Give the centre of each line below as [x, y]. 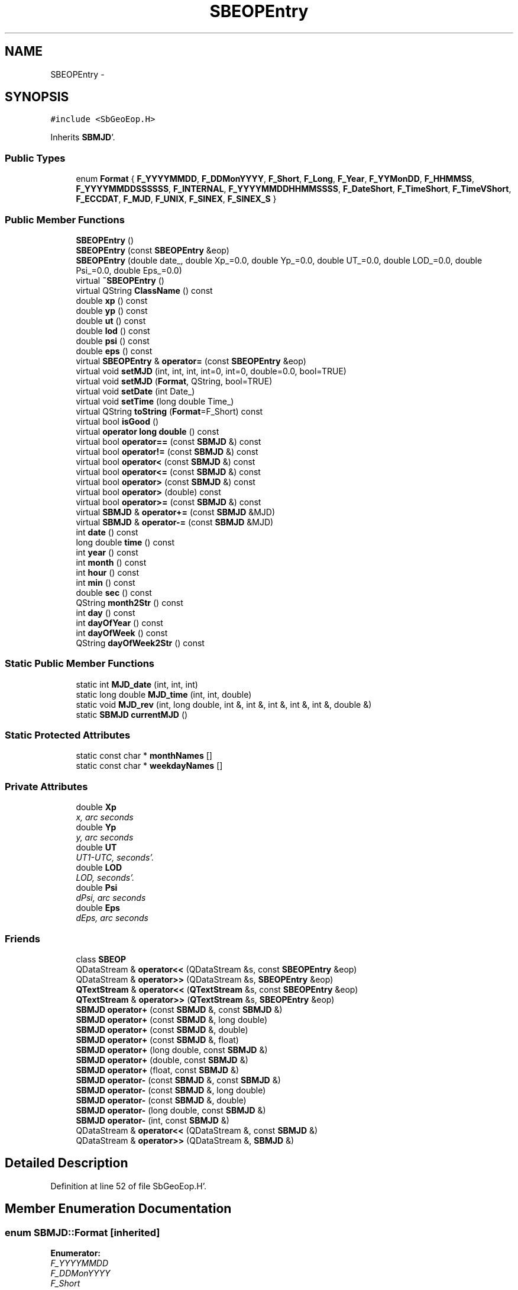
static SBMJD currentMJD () [132, 714]
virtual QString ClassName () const [144, 290]
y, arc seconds [105, 837]
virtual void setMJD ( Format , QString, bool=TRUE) [174, 381]
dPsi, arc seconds [111, 898]
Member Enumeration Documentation [118, 1209]
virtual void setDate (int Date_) [135, 391]
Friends [22, 938]
